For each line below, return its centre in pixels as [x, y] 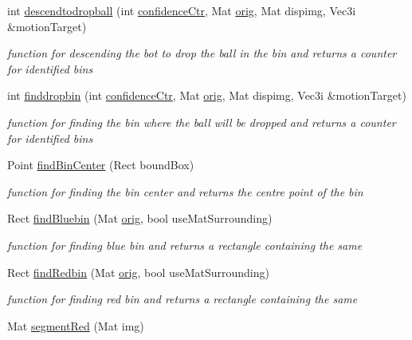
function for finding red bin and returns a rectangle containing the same [182, 299]
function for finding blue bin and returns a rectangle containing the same [185, 245]
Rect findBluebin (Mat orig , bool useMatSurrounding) [140, 218]
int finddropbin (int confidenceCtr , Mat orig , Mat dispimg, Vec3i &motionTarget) [207, 95]
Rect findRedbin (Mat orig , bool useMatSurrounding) [138, 272]
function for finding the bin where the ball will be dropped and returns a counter [202, 122]
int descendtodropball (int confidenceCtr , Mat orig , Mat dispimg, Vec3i [182, 10]
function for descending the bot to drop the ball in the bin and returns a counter [202, 53]
